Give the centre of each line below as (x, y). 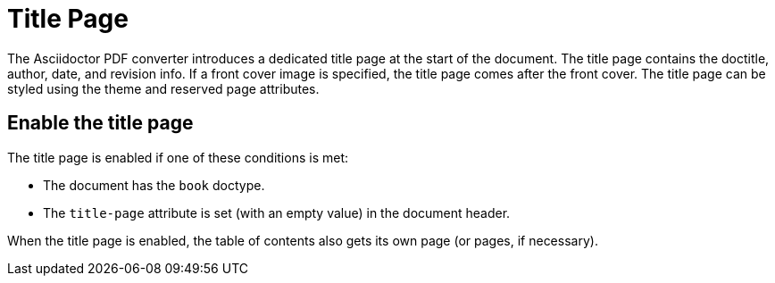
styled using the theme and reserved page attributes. (163, 88)
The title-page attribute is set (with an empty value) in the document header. (277, 212)
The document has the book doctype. (154, 185)
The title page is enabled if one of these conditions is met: (178, 157)
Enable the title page (100, 123)
